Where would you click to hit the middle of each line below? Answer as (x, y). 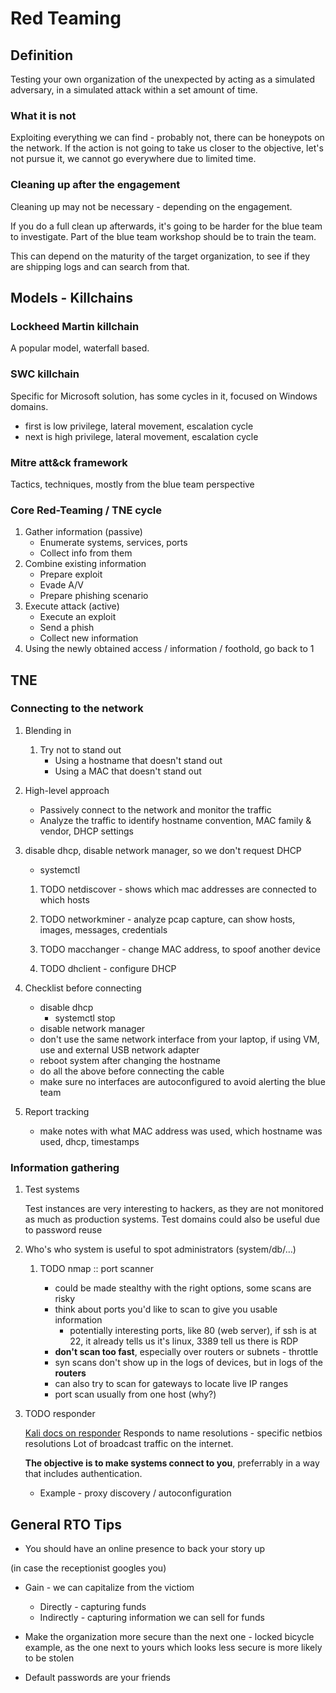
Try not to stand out (80, 749)
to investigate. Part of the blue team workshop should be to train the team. (163, 236)
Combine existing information (85, 564)
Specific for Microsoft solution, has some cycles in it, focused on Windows (164, 396)
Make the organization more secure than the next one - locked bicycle (169, 1636)
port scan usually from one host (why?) (135, 1394)
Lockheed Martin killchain (75, 326)
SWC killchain (45, 374)
